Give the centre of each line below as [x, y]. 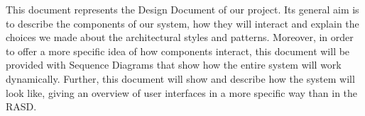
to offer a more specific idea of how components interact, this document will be [178, 51]
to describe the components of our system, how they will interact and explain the [182, 23]
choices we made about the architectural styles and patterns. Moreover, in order [180, 37]
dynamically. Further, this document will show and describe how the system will [180, 78]
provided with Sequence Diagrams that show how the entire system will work [174, 65]
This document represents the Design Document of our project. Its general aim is [182, 9]
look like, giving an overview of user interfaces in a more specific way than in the [182, 92]
